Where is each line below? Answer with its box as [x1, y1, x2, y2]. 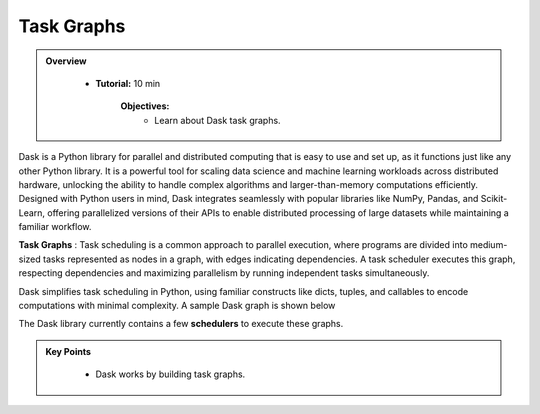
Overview [45, 55, 87, 67]
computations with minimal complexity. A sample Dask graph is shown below [18, 300, 336, 312]
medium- [470, 239, 508, 251]
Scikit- [480, 193, 508, 205]
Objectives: [120, 100, 170, 112]
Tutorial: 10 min [95, 77, 161, 89]
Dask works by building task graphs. [95, 368, 246, 380]
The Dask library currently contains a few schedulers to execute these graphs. [18, 318, 344, 330]
